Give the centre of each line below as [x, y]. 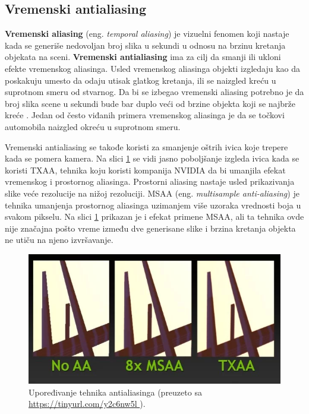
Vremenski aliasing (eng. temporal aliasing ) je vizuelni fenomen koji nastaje [147, 34]
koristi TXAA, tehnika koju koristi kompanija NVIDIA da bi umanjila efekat [145, 170]
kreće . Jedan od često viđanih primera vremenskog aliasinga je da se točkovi [145, 115]
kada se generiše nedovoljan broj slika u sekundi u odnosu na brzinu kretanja [145, 45]
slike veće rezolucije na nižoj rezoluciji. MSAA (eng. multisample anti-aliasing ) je [152, 193]
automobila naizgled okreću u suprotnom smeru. [93, 126]
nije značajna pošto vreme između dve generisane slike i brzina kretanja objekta [150, 228]
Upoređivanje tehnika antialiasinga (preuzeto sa [115, 392]
